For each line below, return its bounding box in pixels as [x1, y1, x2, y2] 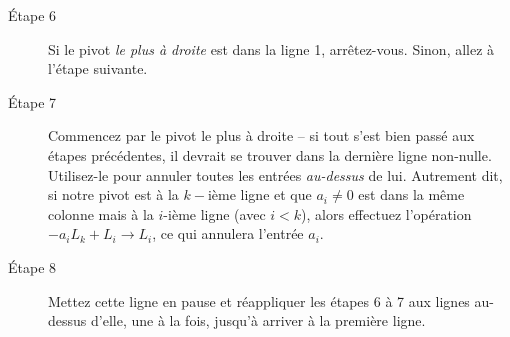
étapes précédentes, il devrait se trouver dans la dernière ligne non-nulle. [48, 144, 492, 165]
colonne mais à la [48, 203, 154, 224]
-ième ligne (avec [163, 203, 266, 224]
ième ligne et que [207, 184, 312, 205]
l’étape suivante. [48, 58, 148, 79]
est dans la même [358, 184, 465, 205]
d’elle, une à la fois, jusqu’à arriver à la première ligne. [90, 310, 426, 331]
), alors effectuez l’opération [301, 203, 472, 224]
